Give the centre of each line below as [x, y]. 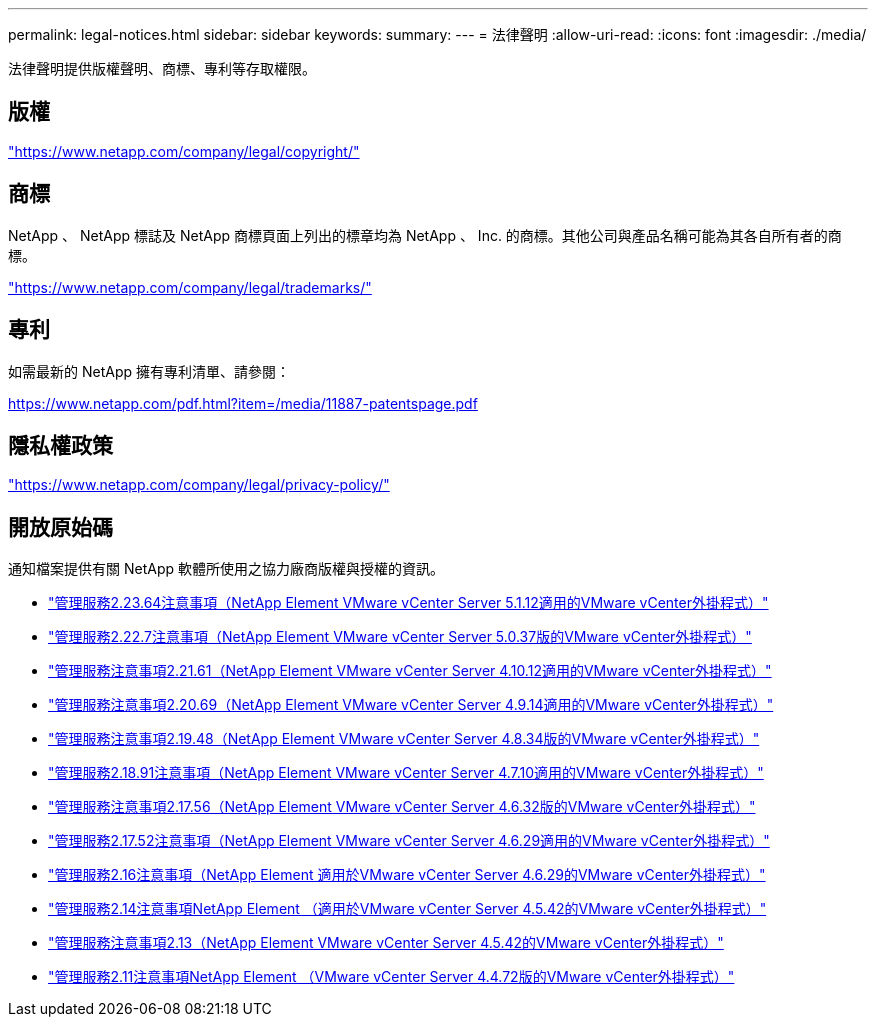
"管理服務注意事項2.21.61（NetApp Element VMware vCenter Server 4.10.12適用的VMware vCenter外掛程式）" [410, 671]
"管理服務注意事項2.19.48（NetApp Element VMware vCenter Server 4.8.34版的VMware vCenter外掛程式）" [404, 739]
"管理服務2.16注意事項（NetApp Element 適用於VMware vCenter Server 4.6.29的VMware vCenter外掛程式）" [407, 875]
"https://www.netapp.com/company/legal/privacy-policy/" [199, 485]
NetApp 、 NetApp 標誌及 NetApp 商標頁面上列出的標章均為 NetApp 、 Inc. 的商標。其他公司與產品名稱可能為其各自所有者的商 [425, 235]
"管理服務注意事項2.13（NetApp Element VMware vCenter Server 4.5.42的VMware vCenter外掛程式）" [386, 943]
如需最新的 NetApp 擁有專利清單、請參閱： [149, 371]
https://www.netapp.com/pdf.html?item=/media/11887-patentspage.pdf [243, 403]
